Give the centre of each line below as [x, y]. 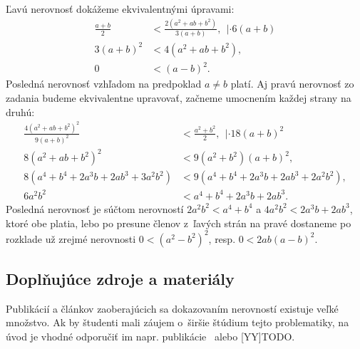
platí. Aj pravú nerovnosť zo [292, 84]
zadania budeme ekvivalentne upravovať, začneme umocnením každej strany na [179, 97]
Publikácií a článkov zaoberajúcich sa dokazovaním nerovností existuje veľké [172, 308]
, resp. [222, 238]
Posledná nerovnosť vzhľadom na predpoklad [104, 84]
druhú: [20, 111]
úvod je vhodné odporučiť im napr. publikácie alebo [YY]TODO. [150, 337]
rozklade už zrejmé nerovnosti [71, 238]
